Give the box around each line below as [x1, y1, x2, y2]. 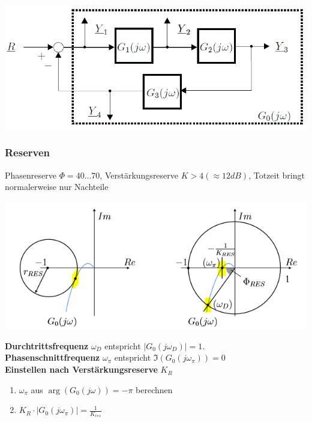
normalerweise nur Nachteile [5, 180, 109, 193]
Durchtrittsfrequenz [5, 339, 89, 352]
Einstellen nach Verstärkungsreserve [5, 363, 158, 376]
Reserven [5, 145, 50, 160]
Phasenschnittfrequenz [5, 351, 100, 364]
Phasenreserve [5, 168, 56, 181]
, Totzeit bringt [248, 168, 305, 181]
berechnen [136, 383, 173, 396]
